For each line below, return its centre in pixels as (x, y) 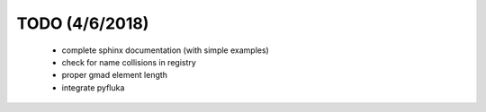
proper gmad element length (115, 75)
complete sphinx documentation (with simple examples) (165, 50)
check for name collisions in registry (129, 62)
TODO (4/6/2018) (83, 23)
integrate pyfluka (93, 87)
